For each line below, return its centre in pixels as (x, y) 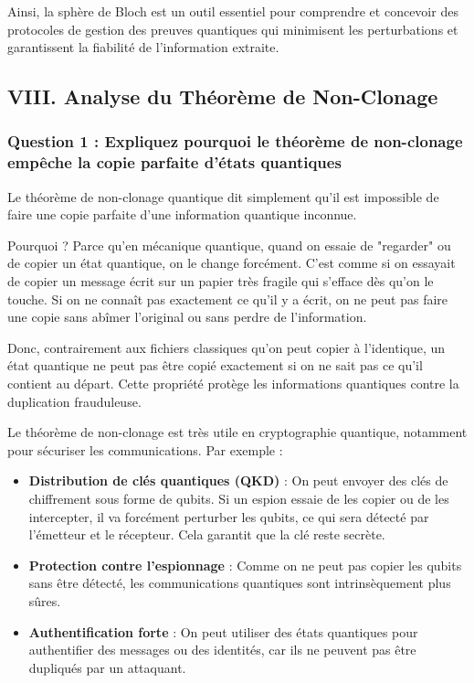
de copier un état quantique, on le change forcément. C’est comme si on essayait (232, 263)
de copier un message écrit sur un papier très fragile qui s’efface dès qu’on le (221, 281)
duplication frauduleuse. (74, 401)
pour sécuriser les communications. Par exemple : (145, 449)
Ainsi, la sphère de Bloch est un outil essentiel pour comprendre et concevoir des (233, 11)
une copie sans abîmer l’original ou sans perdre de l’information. (187, 317)
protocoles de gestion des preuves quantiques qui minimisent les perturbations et (233, 29)
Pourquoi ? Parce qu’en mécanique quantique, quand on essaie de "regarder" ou (229, 245)
